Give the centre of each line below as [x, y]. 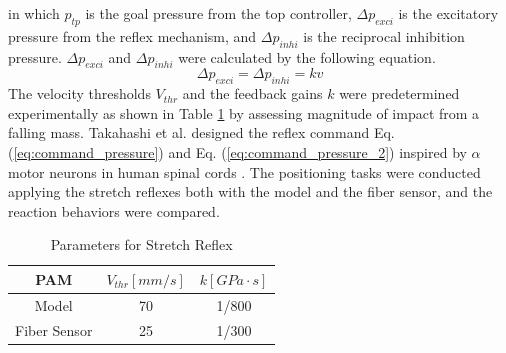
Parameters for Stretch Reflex [141, 244]
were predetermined [399, 93]
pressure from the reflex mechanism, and [132, 35]
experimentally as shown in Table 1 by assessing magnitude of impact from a [244, 112]
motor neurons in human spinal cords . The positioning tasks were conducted [244, 171]
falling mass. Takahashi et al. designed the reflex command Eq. [201, 132]
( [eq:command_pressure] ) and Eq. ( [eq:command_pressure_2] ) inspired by [237, 151]
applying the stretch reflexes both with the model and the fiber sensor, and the [250, 191]
